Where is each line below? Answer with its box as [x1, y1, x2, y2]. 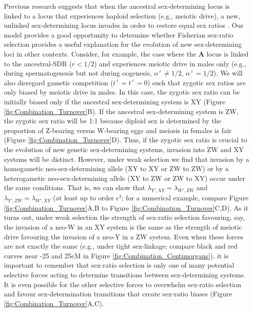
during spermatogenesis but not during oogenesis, [4, 68, 152, 78]
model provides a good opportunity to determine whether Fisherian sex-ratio [4, 29, 234, 39]
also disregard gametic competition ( [4, 77, 113, 87]
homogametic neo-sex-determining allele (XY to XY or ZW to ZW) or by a [4, 163, 229, 174]
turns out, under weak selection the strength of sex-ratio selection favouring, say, [4, 212, 245, 222]
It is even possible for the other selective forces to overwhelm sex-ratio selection [4, 279, 241, 289]
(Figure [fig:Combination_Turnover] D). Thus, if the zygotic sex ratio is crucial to [4, 135, 247, 145]
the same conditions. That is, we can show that [4, 182, 145, 193]
